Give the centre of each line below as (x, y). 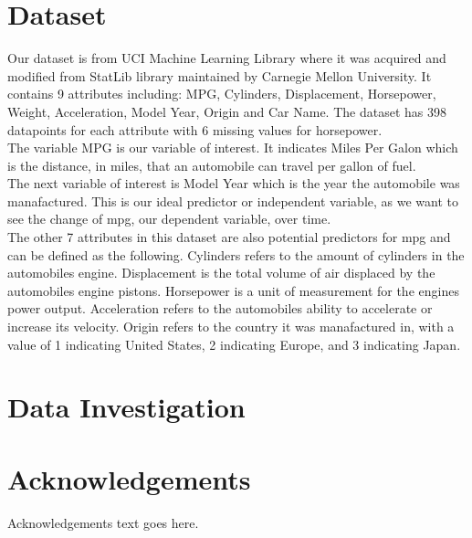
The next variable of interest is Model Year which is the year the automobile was (234, 183)
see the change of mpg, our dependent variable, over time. (169, 219)
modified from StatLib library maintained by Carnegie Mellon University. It (220, 75)
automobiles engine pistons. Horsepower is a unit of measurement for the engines (233, 290)
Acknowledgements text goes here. (103, 522)
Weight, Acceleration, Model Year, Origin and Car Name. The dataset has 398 (227, 111)
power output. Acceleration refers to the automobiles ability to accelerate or (220, 308)
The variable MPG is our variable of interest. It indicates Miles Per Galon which (233, 148)
